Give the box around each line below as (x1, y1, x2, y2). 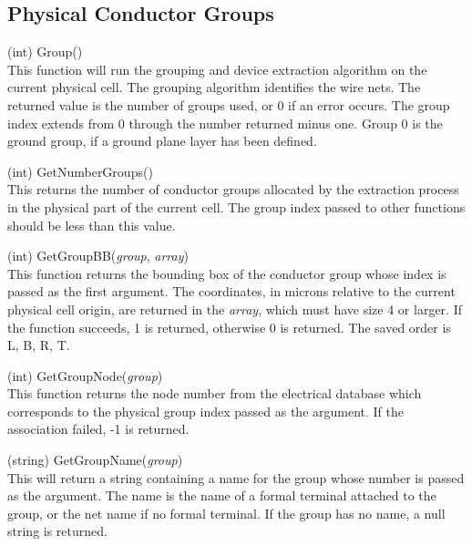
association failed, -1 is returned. (7, 419, 190, 438)
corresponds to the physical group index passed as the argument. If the (7, 401, 405, 420)
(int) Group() (7, 42, 83, 61)
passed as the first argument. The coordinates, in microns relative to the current (7, 282, 456, 301)
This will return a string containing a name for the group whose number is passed (7, 468, 465, 487)
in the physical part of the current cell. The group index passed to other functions (7, 197, 466, 216)
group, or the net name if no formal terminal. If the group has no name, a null (7, 503, 446, 522)
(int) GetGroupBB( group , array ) (7, 246, 189, 265)
